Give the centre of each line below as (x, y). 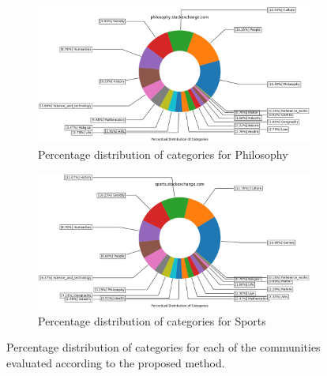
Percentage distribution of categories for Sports (152, 320)
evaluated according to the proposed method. (116, 362)
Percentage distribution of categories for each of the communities (163, 347)
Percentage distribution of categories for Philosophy (163, 154)
